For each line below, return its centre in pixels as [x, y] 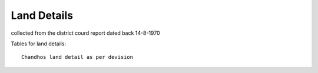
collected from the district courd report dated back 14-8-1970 [85, 33]
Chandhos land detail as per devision [77, 57]
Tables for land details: [39, 44]
